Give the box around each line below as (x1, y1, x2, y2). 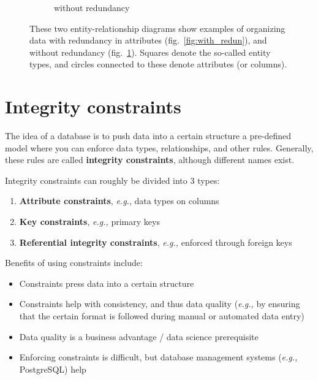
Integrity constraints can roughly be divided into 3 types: (5, 173, 220, 186)
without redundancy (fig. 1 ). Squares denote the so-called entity (29, 45, 271, 58)
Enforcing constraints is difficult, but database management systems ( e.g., (19, 351, 298, 363)
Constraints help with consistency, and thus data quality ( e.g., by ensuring (19, 297, 300, 310)
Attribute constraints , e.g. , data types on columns (19, 194, 219, 207)
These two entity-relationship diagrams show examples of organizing (29, 21, 286, 34)
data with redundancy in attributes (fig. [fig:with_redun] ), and (29, 34, 267, 47)
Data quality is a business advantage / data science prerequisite (19, 330, 259, 343)
